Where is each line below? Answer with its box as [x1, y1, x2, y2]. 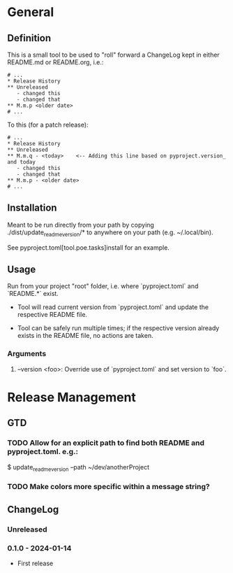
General [7, 4, 54, 20]
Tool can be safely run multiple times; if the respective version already [17, 324, 220, 332]
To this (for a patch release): [7, 120, 89, 129]
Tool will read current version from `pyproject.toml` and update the [17, 303, 209, 311]
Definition [7, 32, 51, 44]
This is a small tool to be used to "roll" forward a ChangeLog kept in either [7, 50, 220, 59]
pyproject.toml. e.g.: [7, 447, 79, 457]
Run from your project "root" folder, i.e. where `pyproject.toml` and [7, 282, 199, 290]
